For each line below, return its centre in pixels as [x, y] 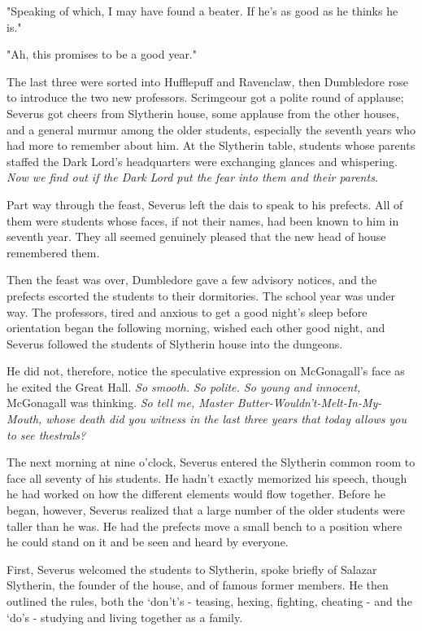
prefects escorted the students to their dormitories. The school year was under [201, 295]
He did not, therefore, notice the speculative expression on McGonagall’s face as [206, 371]
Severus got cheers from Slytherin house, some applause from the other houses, [203, 113]
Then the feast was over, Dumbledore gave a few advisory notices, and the [192, 280]
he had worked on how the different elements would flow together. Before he [196, 494]
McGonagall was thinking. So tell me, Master [120, 403]
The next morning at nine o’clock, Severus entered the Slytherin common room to [211, 462]
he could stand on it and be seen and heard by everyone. [148, 542]
